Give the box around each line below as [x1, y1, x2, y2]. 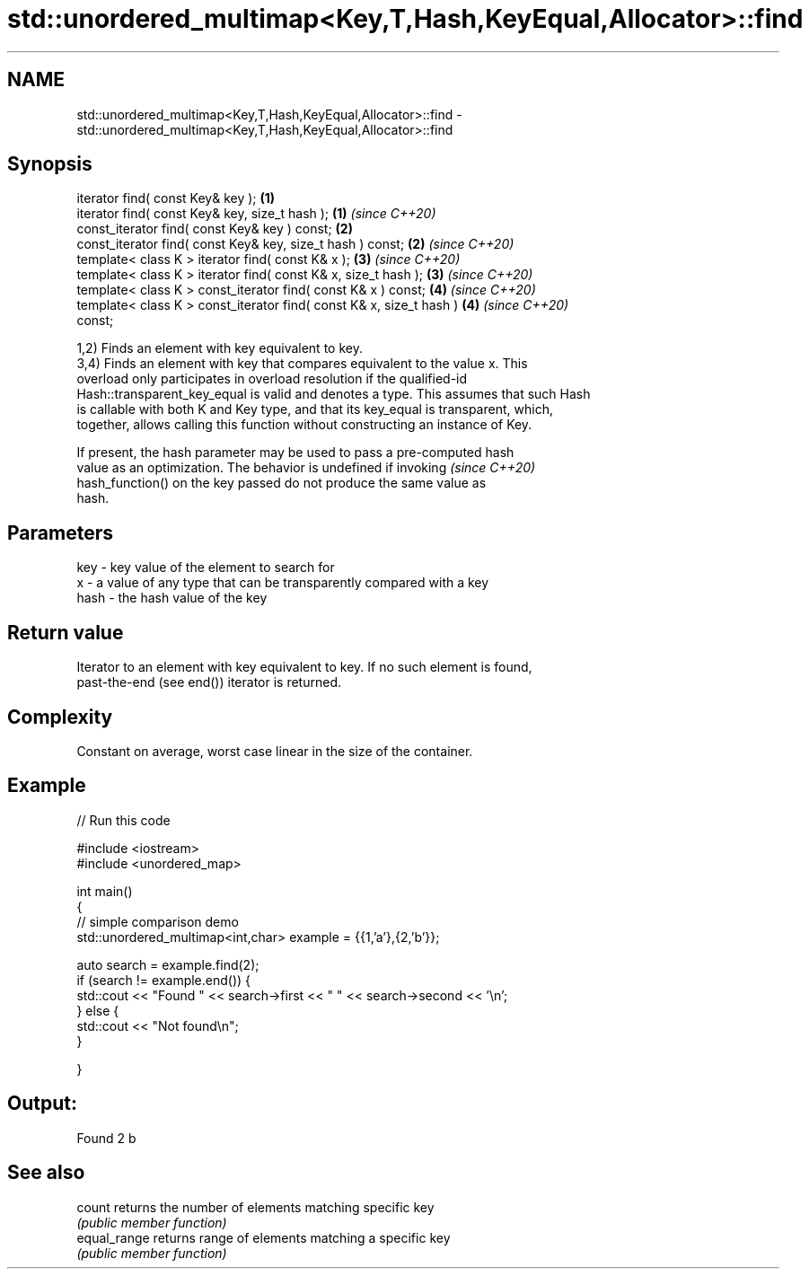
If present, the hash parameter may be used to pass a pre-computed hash [76, 444, 514, 461]
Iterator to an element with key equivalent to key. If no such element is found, [76, 659, 532, 675]
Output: [7, 1092, 77, 1115]
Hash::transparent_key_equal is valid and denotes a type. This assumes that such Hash [76, 386, 591, 402]
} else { [76, 1002, 119, 1018]
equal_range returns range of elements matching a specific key [76, 1229, 451, 1245]
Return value [7, 620, 124, 644]
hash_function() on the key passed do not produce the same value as [76, 475, 487, 491]
